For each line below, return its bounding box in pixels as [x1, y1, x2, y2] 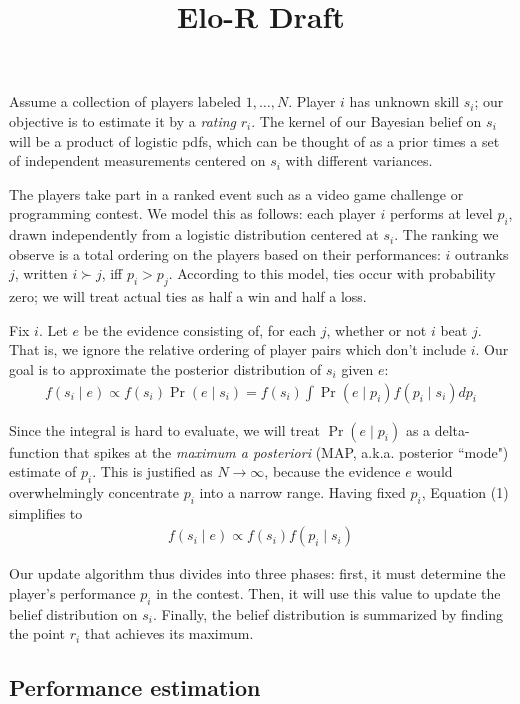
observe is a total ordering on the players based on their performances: [9, 243, 441, 264]
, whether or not [326, 319, 427, 340]
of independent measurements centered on [9, 150, 266, 171]
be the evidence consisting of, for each [83, 319, 317, 340]
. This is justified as [92, 461, 213, 482]
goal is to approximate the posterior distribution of [9, 358, 322, 379]
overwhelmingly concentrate [9, 481, 180, 502]
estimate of [9, 461, 77, 482]
